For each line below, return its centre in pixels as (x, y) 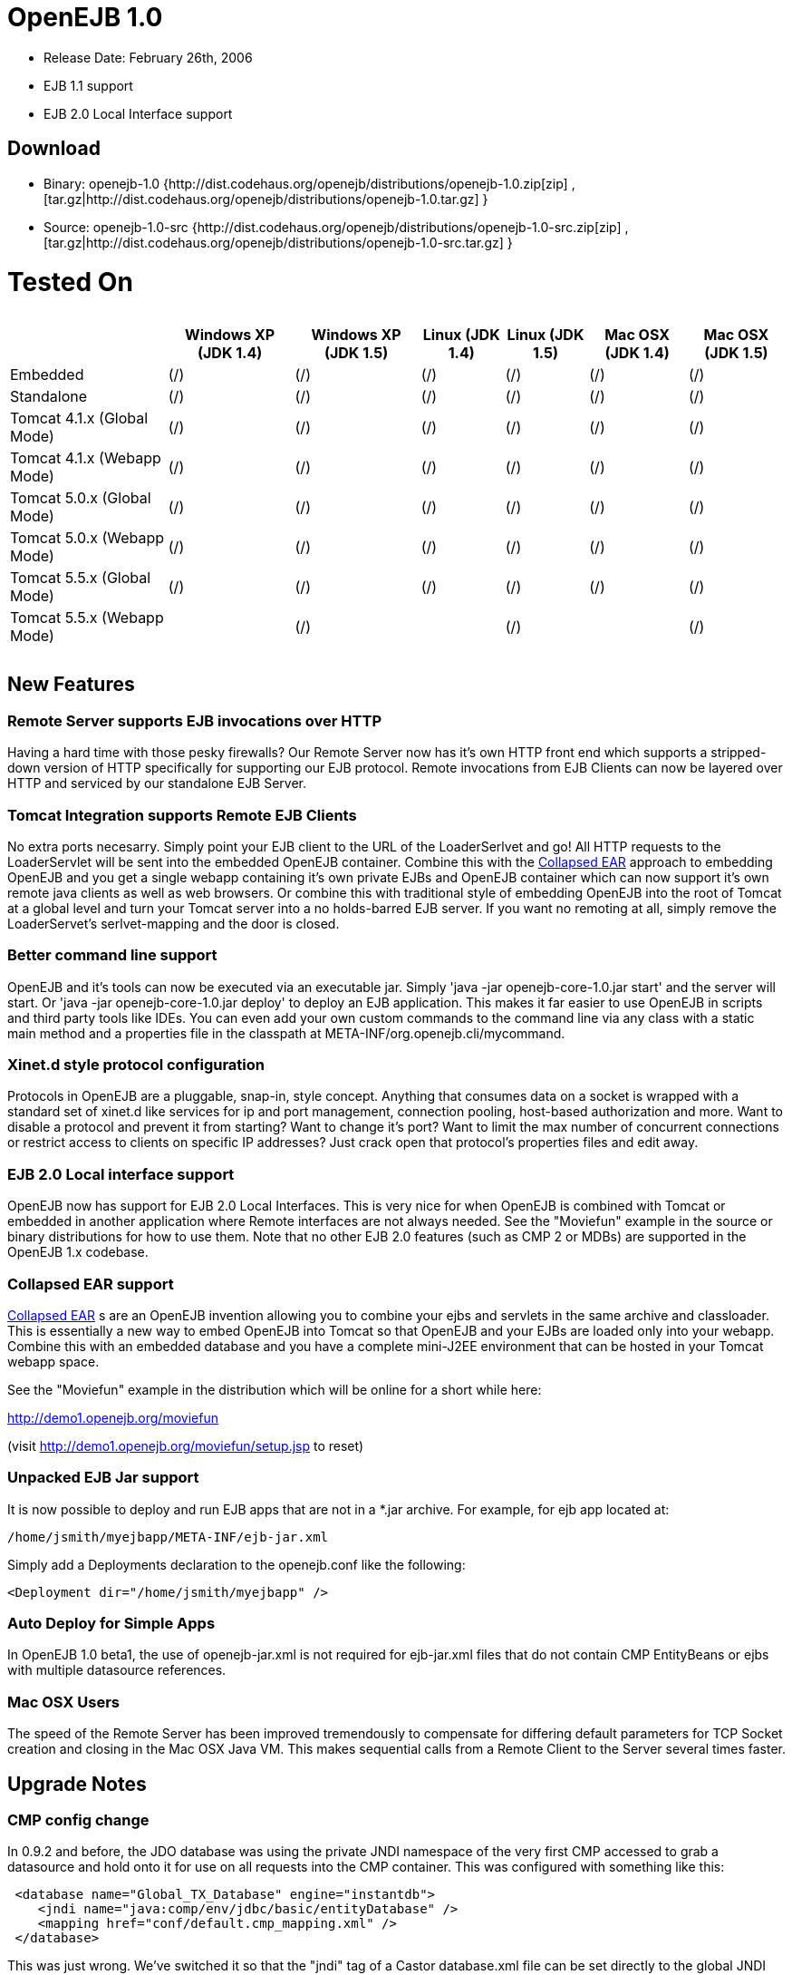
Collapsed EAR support (91, 1284)
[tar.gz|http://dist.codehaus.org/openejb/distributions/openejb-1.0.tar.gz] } (266, 199)
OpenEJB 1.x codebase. (78, 1252)
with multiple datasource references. (117, 1670)
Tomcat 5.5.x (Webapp (87, 618)
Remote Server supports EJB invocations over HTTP (195, 720)
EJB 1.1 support (88, 85)
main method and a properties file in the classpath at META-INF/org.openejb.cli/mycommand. (286, 1033)
